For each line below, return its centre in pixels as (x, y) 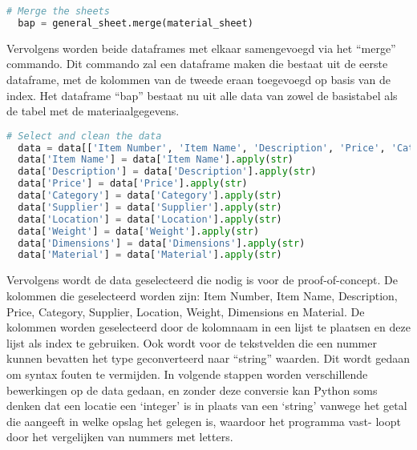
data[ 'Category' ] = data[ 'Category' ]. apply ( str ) (150, 196)
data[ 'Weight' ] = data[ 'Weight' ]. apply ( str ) (139, 231)
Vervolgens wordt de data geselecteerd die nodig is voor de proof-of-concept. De (202, 280)
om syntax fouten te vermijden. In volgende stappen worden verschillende (187, 374)
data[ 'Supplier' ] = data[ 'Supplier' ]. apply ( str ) (150, 207)
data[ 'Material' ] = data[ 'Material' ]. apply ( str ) (150, 255)
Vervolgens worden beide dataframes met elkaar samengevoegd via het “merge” (201, 48)
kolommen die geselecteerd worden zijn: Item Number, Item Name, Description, (202, 295)
